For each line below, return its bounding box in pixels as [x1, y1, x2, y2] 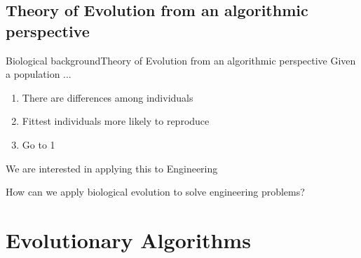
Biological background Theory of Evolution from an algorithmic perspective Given [6, 53, 356, 67]
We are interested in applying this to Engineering [6, 161, 218, 175]
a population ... [6, 67, 71, 81]
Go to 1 [22, 137, 55, 151]
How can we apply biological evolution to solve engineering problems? [6, 184, 305, 199]
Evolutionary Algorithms [6, 225, 251, 254]
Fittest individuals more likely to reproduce [22, 114, 210, 128]
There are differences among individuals [22, 90, 193, 104]
